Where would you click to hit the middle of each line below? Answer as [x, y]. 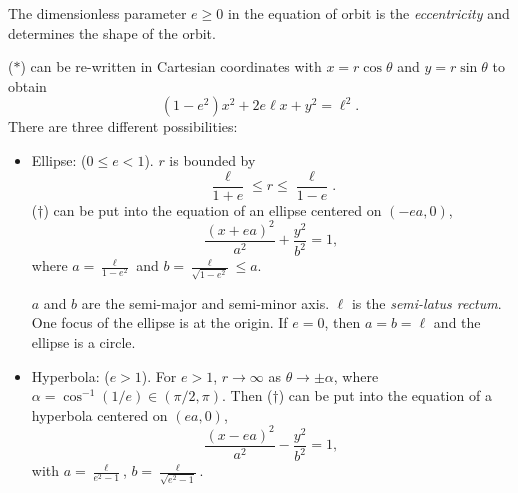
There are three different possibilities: [123, 126]
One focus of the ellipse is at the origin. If [159, 322]
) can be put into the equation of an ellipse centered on [212, 209]
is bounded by [212, 159]
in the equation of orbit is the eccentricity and [368, 13]
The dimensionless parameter [97, 13]
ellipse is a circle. [83, 342]
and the [457, 322]
